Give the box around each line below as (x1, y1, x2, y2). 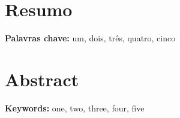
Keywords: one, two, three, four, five (5, 101, 145, 114)
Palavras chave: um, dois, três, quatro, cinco (5, 32, 176, 44)
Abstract (5, 66, 79, 91)
